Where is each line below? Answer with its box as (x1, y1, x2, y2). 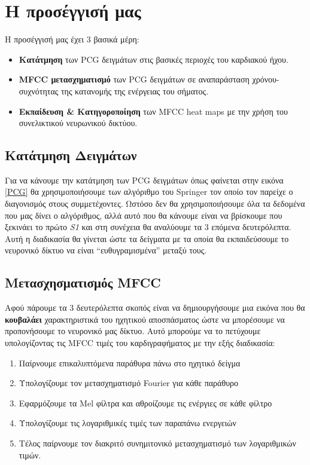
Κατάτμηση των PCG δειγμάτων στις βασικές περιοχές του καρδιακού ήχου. (19, 53, 288, 65)
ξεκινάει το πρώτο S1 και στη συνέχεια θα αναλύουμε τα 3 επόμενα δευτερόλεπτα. (5, 221, 291, 233)
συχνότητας (19, 84, 59, 97)
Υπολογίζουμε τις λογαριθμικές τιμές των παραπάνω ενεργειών (19, 417, 236, 429)
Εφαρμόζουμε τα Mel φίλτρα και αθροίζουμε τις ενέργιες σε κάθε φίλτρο (19, 396, 272, 409)
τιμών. (19, 448, 41, 461)
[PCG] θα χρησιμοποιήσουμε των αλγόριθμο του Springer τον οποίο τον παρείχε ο (5, 185, 293, 198)
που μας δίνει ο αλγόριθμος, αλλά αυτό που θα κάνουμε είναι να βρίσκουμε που (5, 209, 282, 221)
